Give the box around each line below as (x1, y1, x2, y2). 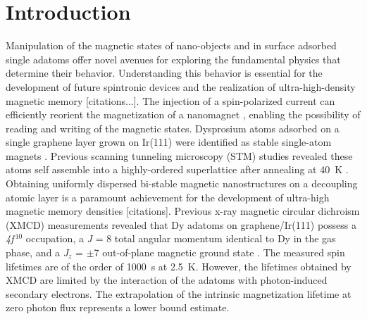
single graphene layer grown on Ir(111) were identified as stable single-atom (6, 135, 332, 149)
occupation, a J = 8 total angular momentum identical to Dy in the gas (25, 231, 336, 246)
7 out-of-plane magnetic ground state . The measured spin (94, 245, 345, 260)
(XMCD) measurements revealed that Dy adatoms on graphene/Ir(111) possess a (6, 217, 357, 232)
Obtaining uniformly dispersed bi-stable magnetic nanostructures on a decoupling (6, 176, 358, 191)
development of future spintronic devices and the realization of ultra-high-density (6, 79, 356, 94)
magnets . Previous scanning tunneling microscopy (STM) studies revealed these (6, 148, 353, 163)
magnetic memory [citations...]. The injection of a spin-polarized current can (6, 93, 335, 108)
